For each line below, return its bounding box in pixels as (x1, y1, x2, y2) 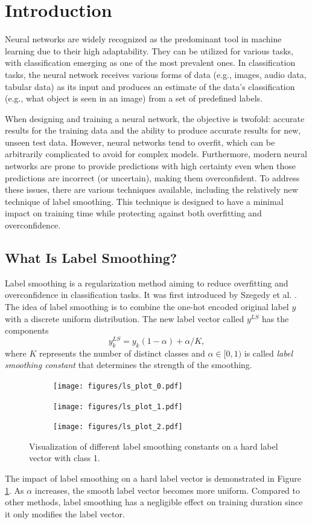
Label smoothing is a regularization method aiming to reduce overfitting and (5, 276, 288, 289)
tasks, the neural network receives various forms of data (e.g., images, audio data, (5, 68, 307, 80)
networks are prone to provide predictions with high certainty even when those (5, 160, 296, 172)
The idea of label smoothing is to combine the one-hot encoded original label (5, 300, 289, 313)
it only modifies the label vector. (5, 507, 125, 520)
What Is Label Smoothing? (5, 248, 177, 267)
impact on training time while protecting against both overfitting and (5, 207, 262, 219)
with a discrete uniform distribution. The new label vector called (5, 312, 244, 325)
